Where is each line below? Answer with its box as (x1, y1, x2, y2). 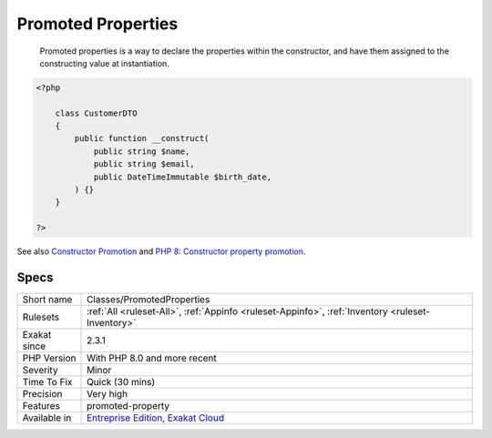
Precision (22, 388, 63, 401)
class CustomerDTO (55, 107, 138, 118)
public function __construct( (74, 133, 210, 144)
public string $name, (93, 146, 190, 157)
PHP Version (22, 351, 77, 364)
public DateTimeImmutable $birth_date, (93, 171, 272, 182)
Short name (22, 293, 73, 306)
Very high (87, 388, 128, 401)
